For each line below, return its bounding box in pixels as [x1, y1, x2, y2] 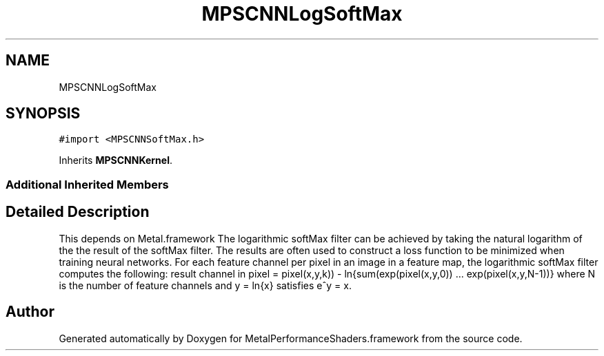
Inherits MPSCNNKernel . [59, 154, 172, 167]
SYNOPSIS [6, 105, 81, 123]
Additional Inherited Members [6, 177, 169, 191]
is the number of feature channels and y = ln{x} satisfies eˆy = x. [59, 279, 352, 291]
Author [6, 303, 54, 321]
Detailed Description [6, 203, 150, 221]
